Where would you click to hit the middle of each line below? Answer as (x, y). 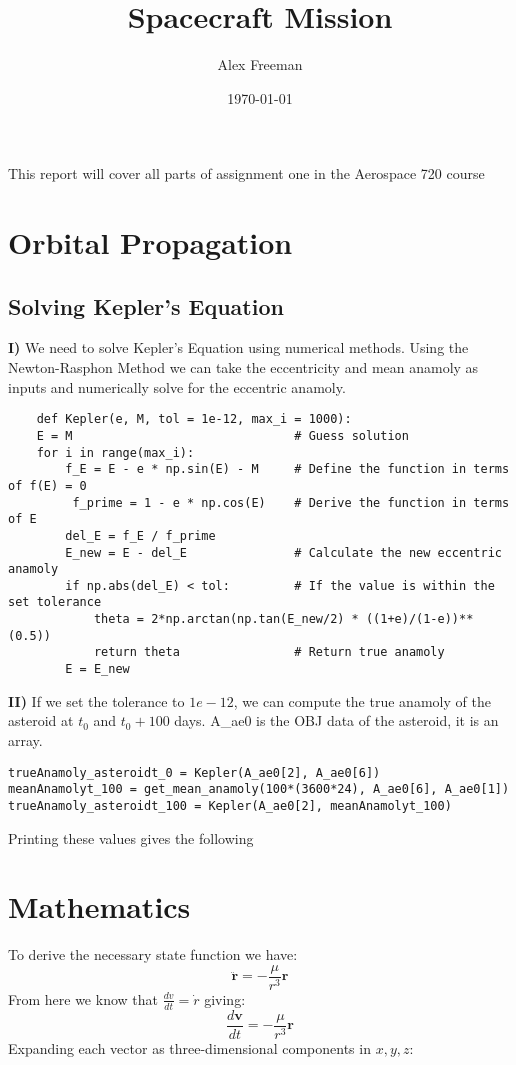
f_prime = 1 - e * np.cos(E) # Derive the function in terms (291, 502)
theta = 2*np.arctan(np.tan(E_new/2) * (226, 619)
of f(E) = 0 (47, 485)
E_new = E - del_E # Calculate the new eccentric (283, 552)
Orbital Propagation (150, 242)
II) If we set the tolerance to (96, 700)
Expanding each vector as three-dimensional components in (189, 1047)
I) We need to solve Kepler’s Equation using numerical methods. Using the (238, 347)
